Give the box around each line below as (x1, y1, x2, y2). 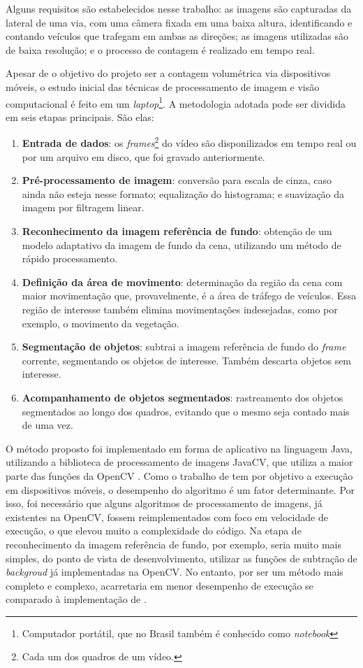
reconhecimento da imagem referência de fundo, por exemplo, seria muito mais (6, 536, 341, 551)
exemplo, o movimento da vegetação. (22, 315, 179, 330)
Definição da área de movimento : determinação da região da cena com (22, 274, 343, 289)
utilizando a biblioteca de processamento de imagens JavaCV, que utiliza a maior (6, 455, 353, 469)
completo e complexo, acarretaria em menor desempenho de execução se (6, 578, 313, 592)
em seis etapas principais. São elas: (6, 109, 154, 124)
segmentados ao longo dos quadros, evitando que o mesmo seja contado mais (22, 404, 350, 418)
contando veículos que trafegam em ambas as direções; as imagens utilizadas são (6, 29, 349, 43)
